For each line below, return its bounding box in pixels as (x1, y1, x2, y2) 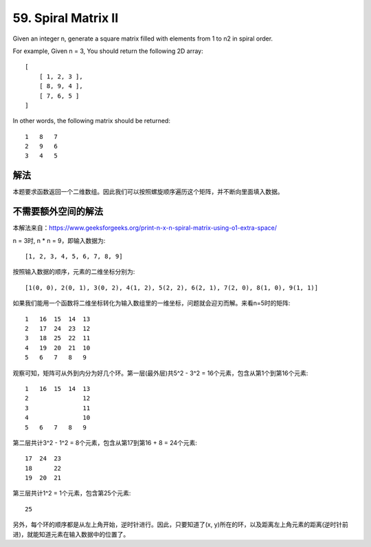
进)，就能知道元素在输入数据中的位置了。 (12, 530, 130, 538)
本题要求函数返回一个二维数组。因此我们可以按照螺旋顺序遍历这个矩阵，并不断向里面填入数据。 (12, 188, 284, 196)
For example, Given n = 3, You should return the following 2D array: (12, 47, 204, 55)
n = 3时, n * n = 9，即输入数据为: (12, 236, 106, 244)
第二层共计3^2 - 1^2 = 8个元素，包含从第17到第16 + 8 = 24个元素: (12, 438, 197, 447)
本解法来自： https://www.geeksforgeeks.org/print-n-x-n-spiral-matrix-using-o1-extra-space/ (12, 224, 278, 232)
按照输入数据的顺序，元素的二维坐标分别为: (12, 268, 135, 276)
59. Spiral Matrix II (12, 10, 119, 25)
